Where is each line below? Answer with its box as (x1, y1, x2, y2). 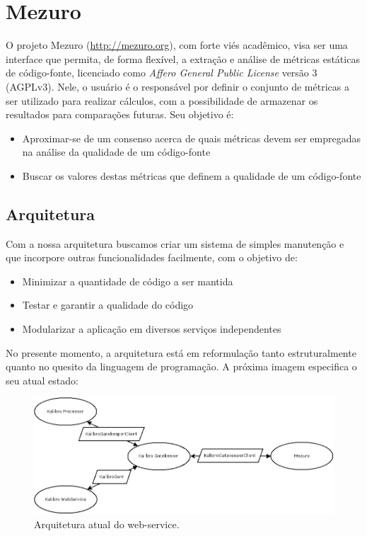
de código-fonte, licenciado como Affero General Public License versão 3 (6, 65, 318, 80)
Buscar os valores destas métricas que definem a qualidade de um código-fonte (22, 168, 361, 183)
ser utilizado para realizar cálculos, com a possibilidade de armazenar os (6, 93, 318, 108)
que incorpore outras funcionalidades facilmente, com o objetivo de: (6, 250, 298, 265)
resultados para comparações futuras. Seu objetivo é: (6, 107, 234, 122)
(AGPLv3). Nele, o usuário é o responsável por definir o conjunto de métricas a (6, 79, 349, 93)
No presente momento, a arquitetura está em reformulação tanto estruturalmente (6, 345, 356, 360)
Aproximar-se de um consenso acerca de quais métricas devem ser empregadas (22, 130, 361, 145)
